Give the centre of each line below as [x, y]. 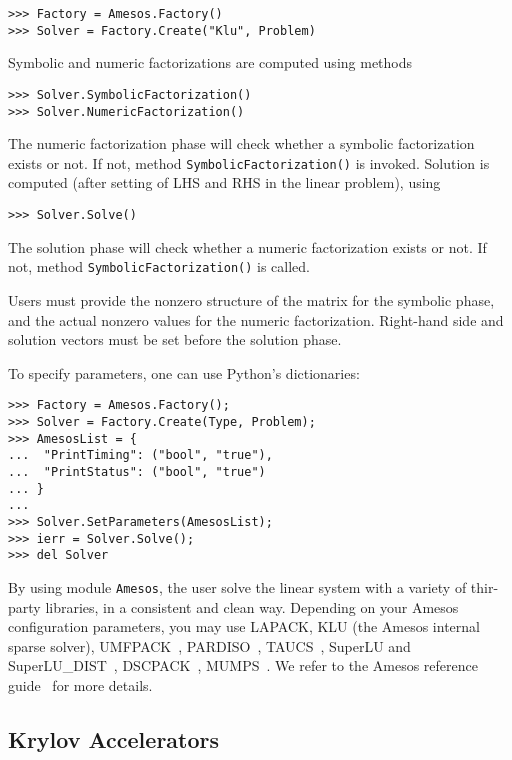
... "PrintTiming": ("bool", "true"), [140, 455]
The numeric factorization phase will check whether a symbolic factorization [241, 143]
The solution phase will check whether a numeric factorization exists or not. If [247, 246]
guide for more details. [80, 684]
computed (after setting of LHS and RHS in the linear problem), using [224, 182]
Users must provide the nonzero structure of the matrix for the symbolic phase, [251, 299]
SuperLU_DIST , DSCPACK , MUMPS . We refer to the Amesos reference [243, 665]
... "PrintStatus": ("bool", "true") [137, 471]
